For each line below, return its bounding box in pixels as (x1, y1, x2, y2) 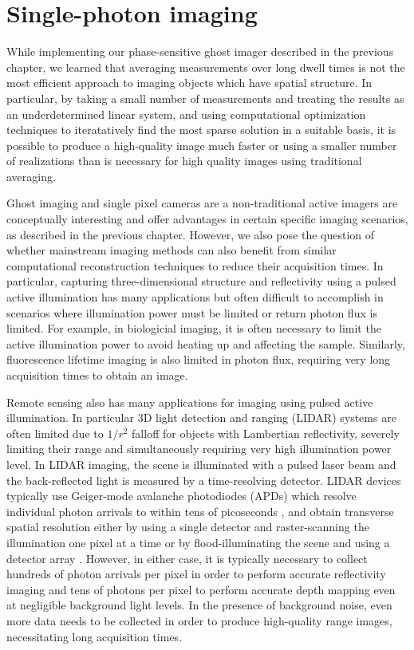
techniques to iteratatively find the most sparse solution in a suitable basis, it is (6, 121, 396, 138)
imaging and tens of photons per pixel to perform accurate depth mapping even (6, 581, 396, 597)
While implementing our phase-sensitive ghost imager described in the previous (6, 43, 394, 60)
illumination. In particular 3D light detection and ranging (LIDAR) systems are (6, 409, 396, 426)
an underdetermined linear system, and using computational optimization (6, 105, 366, 122)
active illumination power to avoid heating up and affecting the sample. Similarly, (6, 335, 405, 352)
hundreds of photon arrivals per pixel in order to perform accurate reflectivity (6, 565, 386, 582)
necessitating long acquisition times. (6, 628, 183, 644)
